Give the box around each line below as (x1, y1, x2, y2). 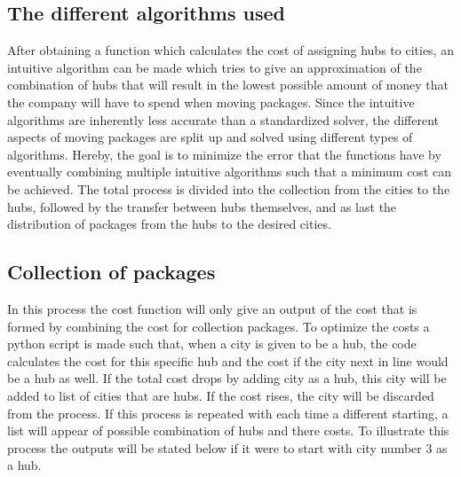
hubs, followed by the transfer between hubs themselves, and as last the (7, 197, 397, 215)
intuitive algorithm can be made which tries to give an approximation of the (7, 58, 422, 76)
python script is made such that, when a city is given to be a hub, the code (7, 334, 417, 353)
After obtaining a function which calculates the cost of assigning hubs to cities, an (7, 41, 454, 59)
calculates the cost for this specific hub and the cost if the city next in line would (7, 351, 449, 370)
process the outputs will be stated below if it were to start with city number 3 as (7, 438, 448, 457)
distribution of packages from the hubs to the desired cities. (7, 215, 331, 233)
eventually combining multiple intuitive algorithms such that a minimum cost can (7, 162, 451, 181)
